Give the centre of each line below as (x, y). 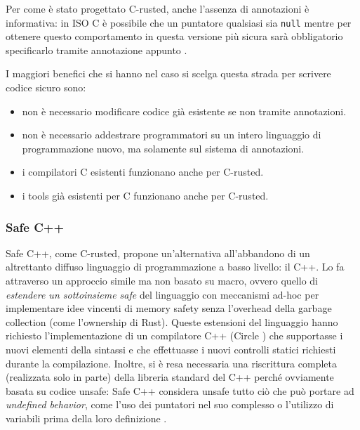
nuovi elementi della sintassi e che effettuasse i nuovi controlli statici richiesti (171, 349)
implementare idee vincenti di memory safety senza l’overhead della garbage (169, 308)
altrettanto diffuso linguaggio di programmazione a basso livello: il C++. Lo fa (175, 267)
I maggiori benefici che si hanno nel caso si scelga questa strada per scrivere (168, 73)
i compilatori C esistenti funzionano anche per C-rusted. (143, 172)
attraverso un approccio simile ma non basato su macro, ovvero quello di (162, 280)
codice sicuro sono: (46, 87)
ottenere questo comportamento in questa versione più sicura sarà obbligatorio (174, 36)
